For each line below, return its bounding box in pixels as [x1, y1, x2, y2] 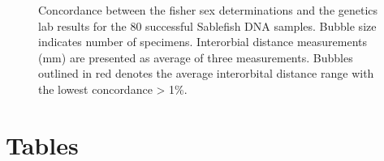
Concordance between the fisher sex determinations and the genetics [38, 2, 378, 18]
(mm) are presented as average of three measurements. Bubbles [38, 49, 353, 66]
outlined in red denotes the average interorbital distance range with [38, 65, 374, 82]
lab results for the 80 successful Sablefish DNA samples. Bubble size [38, 17, 377, 34]
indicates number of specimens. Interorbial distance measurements [38, 33, 368, 50]
